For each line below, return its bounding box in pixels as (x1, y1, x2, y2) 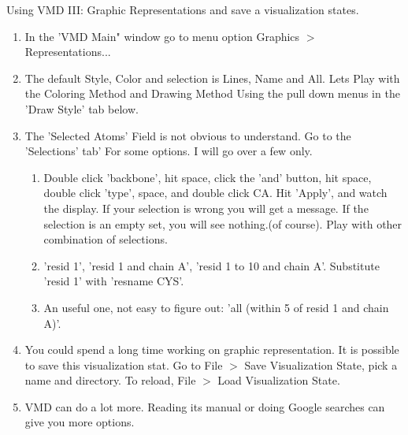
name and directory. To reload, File (24, 372, 196, 389)
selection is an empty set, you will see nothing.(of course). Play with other (43, 215, 402, 232)
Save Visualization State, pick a (244, 356, 398, 373)
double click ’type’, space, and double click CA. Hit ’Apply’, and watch (43, 184, 388, 201)
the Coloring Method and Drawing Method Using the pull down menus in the (24, 85, 400, 102)
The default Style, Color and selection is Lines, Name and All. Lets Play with (24, 69, 400, 86)
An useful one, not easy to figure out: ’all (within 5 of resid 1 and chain (43, 299, 389, 315)
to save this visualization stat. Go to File (24, 356, 223, 373)
